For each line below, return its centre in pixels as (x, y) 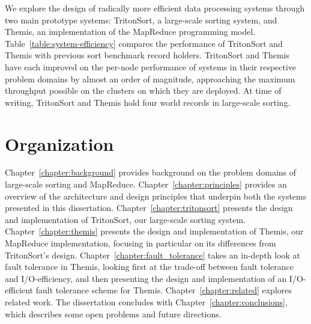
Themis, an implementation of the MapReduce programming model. (130, 32)
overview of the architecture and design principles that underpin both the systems (156, 196)
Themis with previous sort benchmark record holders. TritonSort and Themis (147, 55)
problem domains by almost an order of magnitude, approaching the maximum (150, 78)
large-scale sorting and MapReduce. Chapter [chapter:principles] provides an (146, 184)
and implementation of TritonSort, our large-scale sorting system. (125, 219)
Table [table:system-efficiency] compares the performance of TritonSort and (144, 43)
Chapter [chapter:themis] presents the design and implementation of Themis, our (154, 231)
